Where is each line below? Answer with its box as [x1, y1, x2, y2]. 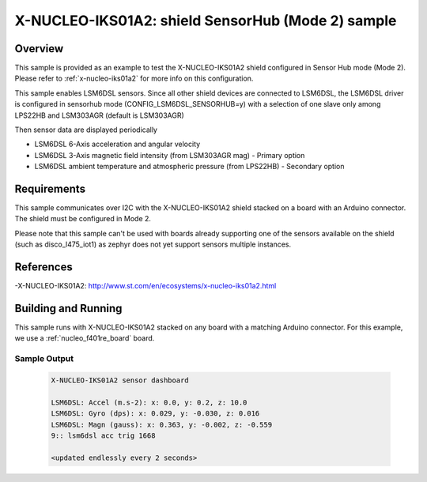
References [14, 261, 73, 274]
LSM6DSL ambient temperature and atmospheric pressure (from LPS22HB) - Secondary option [34, 162, 345, 171]
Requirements [14, 183, 86, 195]
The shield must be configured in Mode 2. [14, 214, 152, 224]
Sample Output [14, 353, 74, 364]
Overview [14, 42, 64, 55]
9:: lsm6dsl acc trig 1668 [51, 431, 156, 440]
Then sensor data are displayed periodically [14, 125, 158, 134]
